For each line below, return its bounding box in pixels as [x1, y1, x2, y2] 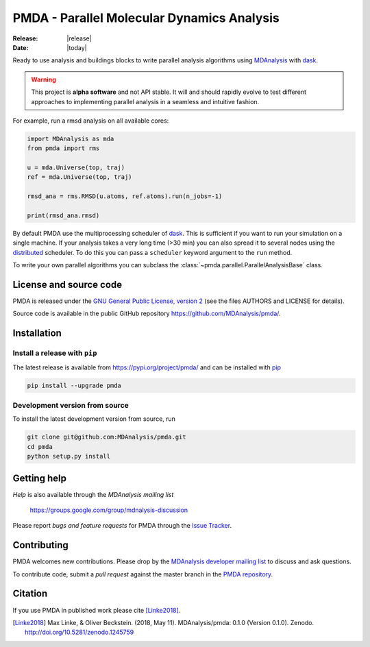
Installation [12, 328, 62, 339]
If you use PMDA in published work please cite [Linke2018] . [12, 606, 181, 614]
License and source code [12, 278, 123, 291]
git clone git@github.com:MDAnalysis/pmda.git [27, 433, 186, 441]
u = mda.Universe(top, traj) [27, 164, 125, 171]
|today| [66, 43, 87, 51]
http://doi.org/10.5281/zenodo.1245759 [25, 628, 134, 637]
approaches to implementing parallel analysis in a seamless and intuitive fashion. [31, 97, 260, 106]
